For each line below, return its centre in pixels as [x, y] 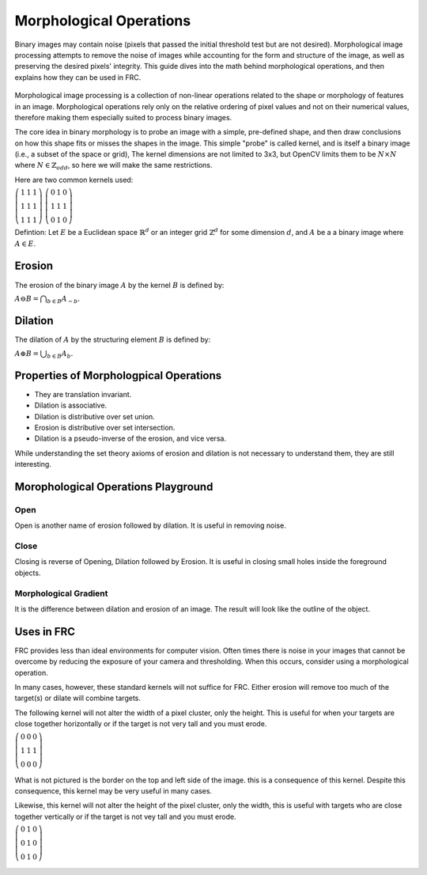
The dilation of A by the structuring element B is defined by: [113, 339]
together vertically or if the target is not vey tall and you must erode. [125, 816]
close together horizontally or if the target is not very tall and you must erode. [141, 724]
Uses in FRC [45, 632]
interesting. [33, 464]
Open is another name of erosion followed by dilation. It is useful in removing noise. [150, 525]
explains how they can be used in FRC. [78, 77]
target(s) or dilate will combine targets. [78, 698]
